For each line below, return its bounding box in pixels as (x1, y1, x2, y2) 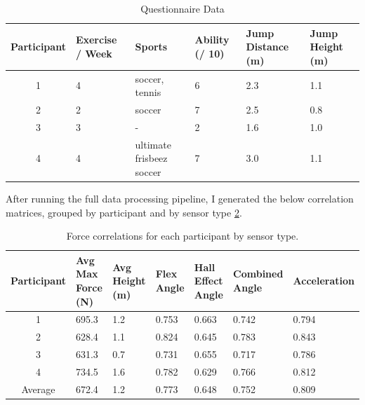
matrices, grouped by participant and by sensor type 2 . (6, 205, 242, 219)
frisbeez (135, 151, 168, 165)
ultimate (135, 137, 171, 151)
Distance (246, 39, 289, 54)
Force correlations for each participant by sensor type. (66, 228, 299, 243)
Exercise (75, 32, 117, 47)
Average (21, 381, 55, 396)
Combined (233, 266, 284, 281)
